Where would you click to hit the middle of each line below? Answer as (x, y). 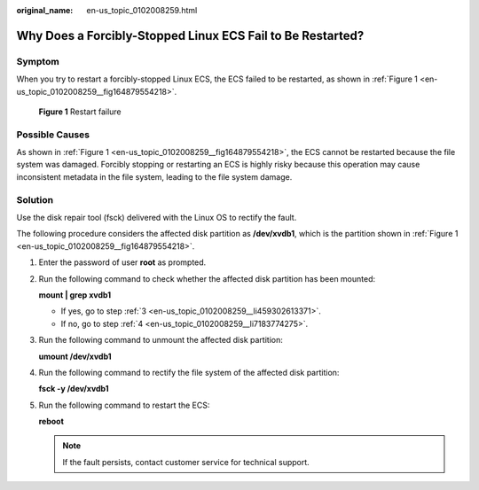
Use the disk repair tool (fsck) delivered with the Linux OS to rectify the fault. (157, 218)
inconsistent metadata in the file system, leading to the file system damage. (154, 176)
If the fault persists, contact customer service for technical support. (186, 462)
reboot (51, 422)
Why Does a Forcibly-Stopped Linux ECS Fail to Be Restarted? (190, 35)
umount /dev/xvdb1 (75, 356)
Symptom (38, 61)
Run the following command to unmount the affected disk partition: (161, 340)
